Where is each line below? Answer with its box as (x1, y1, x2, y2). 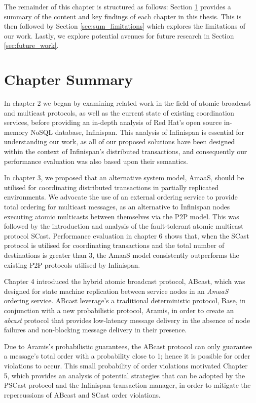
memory (4, 126, 29, 137)
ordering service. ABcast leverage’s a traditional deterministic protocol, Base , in (4, 295, 246, 306)
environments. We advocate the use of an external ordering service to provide (4, 192, 238, 202)
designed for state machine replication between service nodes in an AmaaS (4, 285, 228, 296)
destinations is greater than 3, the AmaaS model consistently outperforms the (4, 250, 239, 260)
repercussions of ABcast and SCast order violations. (4, 389, 161, 400)
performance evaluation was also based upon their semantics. (4, 156, 188, 166)
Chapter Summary (4, 69, 133, 89)
